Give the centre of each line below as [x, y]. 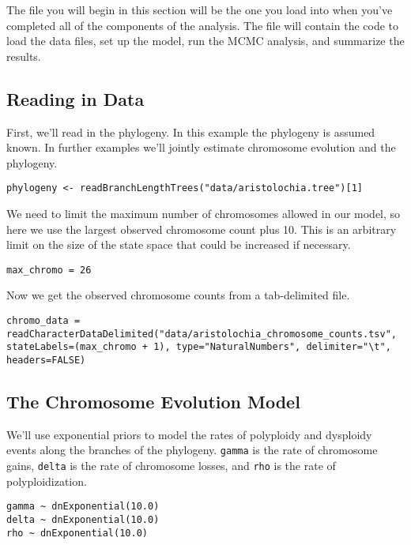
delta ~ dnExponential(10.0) [83, 520]
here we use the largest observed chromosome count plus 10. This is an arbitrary [202, 229]
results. [24, 56]
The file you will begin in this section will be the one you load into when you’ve [200, 9]
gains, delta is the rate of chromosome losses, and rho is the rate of [171, 466]
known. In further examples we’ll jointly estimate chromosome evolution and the [201, 147]
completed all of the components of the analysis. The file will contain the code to [203, 25]
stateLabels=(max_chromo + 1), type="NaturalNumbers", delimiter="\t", [199, 347]
